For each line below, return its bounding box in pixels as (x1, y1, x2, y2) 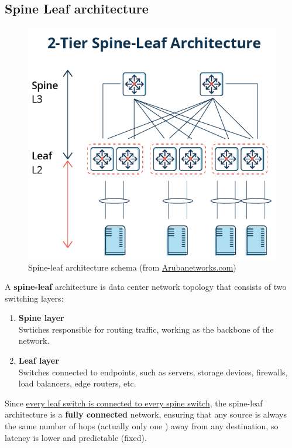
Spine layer (18, 312, 64, 324)
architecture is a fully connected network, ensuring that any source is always (5, 408, 287, 420)
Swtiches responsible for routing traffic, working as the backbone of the (18, 323, 274, 335)
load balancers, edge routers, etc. (18, 377, 136, 389)
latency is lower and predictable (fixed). (5, 431, 147, 443)
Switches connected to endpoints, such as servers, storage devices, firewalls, (18, 365, 288, 378)
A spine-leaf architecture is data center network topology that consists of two (5, 281, 287, 293)
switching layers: (5, 292, 64, 304)
